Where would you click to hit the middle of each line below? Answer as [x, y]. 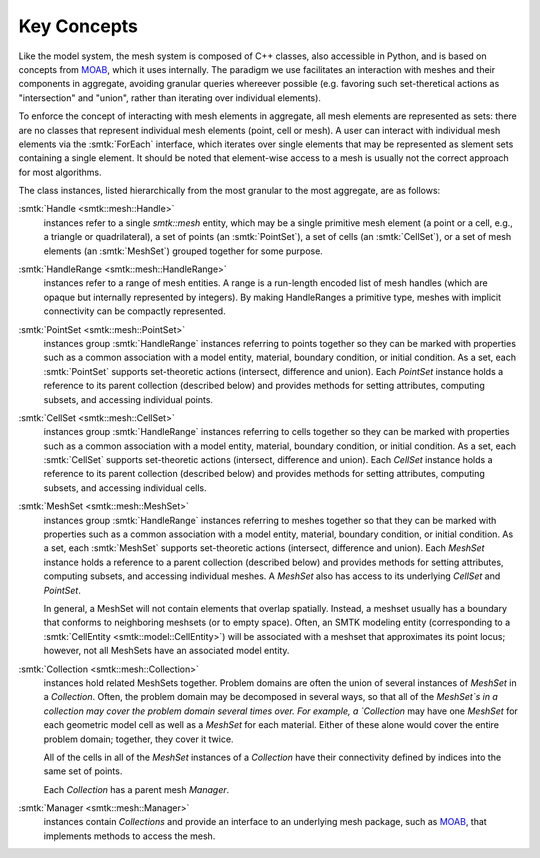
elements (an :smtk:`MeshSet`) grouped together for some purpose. [183, 251]
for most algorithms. [60, 172]
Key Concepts [78, 26]
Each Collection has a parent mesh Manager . [136, 789]
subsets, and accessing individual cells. [125, 487]
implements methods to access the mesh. [129, 836]
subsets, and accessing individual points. [128, 399]
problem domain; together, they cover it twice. [138, 739]
